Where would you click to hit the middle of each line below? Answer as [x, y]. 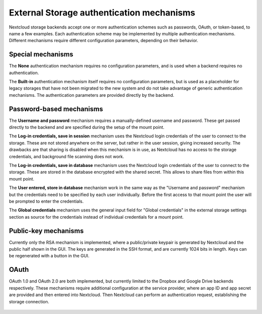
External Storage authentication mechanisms [102, 13]
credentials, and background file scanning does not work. [67, 156]
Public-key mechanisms [46, 231]
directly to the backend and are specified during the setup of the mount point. [87, 127]
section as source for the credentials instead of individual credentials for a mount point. [96, 217]
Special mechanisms [41, 54]
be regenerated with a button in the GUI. [49, 256]
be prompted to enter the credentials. [46, 201]
